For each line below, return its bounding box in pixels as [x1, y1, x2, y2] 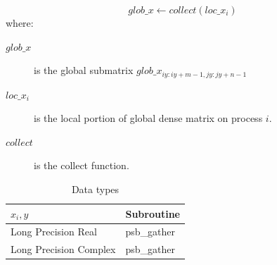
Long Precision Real [11, 224, 97, 239]
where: [6, 16, 34, 30]
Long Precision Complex [11, 242, 116, 257]
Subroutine [125, 206, 180, 221]
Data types [71, 182, 120, 197]
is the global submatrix [34, 63, 134, 78]
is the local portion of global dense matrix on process [34, 111, 263, 125]
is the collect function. [34, 158, 129, 173]
